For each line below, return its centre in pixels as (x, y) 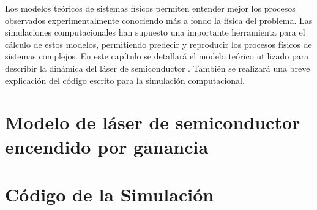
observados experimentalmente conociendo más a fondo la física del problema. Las (159, 20)
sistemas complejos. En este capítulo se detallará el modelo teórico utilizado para (157, 56)
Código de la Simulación (110, 194)
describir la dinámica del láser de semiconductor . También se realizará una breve (158, 68)
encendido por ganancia (107, 146)
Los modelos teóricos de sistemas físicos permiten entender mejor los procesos (150, 8)
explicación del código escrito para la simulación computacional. (125, 80)
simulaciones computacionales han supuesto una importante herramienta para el (155, 32)
